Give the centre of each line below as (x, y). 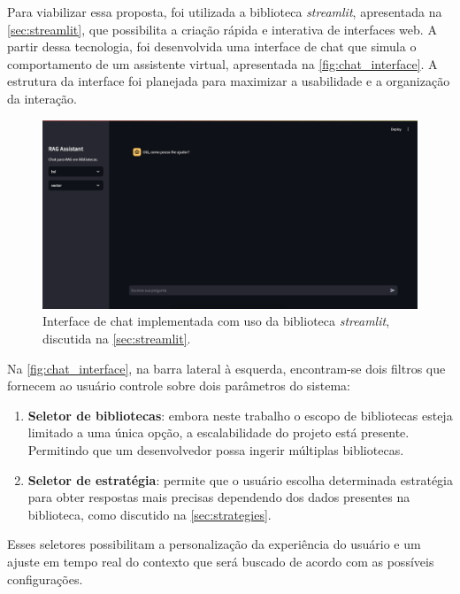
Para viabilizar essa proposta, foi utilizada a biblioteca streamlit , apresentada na (225, 12)
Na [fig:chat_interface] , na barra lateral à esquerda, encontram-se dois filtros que (226, 368)
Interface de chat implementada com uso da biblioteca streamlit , (216, 321)
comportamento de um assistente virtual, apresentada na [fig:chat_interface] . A (222, 63)
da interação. (42, 98)
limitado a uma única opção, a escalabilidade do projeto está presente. (218, 432)
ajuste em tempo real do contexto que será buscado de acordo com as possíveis (221, 561)
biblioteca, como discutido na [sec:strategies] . (149, 514)
